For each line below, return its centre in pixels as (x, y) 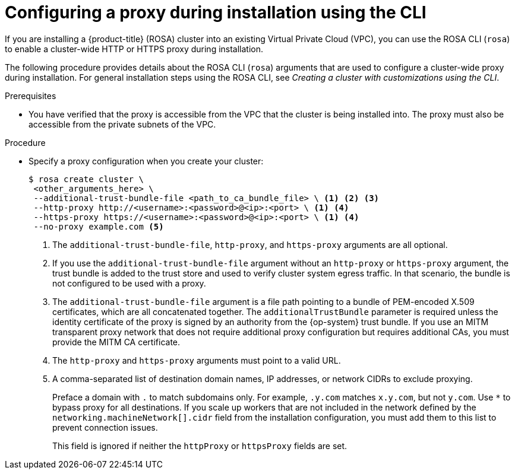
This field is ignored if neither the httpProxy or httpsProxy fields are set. (200, 446)
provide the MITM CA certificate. (116, 342)
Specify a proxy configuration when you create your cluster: (146, 161)
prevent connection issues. (105, 427)
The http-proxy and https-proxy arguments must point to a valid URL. (197, 360)
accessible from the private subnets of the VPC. (122, 124)
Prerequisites (31, 96)
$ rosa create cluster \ (86, 179)
